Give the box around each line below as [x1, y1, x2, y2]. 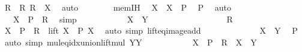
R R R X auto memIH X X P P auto [4, 1, 232, 13]
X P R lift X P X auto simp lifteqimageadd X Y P [4, 24, 298, 37]
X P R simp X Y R [13, 12, 233, 25]
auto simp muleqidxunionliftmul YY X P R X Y [4, 35, 257, 48]
